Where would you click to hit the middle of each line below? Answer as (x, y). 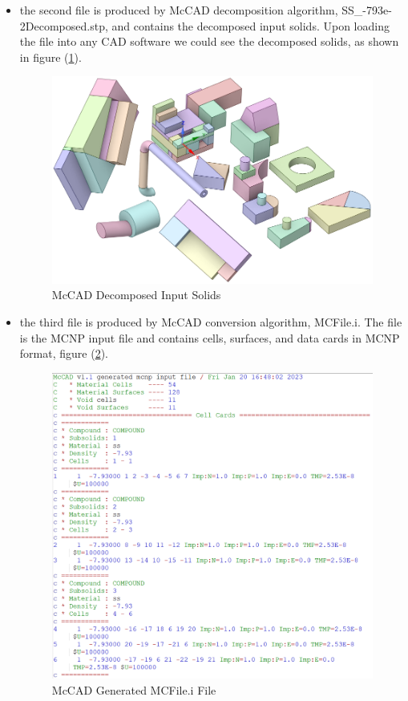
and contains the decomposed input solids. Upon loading (250, 25)
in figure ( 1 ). (50, 57)
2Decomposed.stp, (64, 25)
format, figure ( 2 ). (64, 353)
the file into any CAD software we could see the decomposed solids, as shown (209, 41)
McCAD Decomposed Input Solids (136, 295)
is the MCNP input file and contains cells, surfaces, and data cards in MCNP (210, 337)
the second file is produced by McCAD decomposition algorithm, (179, 10)
